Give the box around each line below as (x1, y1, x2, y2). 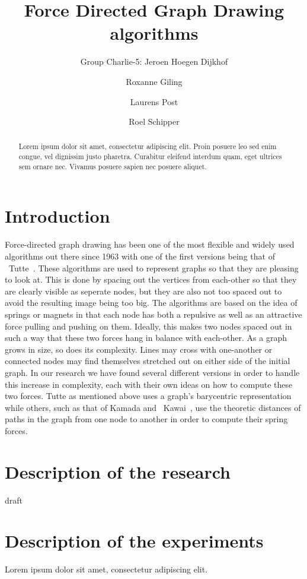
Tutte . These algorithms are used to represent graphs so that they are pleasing (8, 261, 299, 274)
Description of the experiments (5, 529, 264, 553)
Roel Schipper (129, 115, 180, 128)
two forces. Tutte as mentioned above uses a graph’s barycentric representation (5, 390, 292, 402)
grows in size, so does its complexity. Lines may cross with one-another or (5, 343, 273, 355)
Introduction (5, 204, 110, 228)
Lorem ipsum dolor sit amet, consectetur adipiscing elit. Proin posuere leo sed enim (18, 141, 277, 151)
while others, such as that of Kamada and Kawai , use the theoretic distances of (5, 401, 301, 413)
